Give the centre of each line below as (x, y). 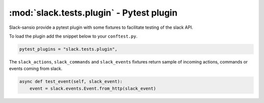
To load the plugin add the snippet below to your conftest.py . (73, 36)
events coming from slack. (36, 69)
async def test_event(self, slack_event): (71, 82)
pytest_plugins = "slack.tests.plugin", (68, 49)
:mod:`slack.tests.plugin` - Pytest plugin (93, 13)
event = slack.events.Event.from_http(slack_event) (93, 88)
